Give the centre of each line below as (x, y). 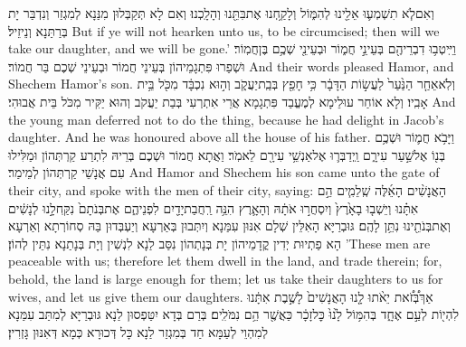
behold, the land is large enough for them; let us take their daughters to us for (226, 278)
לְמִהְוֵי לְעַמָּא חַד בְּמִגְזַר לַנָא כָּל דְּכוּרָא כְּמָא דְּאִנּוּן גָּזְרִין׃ (138, 331)
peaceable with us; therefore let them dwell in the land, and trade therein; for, (225, 261)
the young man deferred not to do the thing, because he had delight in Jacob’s (226, 119)
